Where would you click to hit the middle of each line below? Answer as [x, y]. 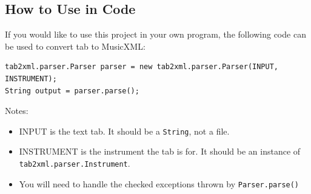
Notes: [17, 111]
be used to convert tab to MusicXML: [75, 46]
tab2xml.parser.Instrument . [75, 163]
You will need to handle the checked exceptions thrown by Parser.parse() [159, 183]
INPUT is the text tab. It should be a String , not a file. [124, 131]
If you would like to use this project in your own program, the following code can [155, 34]
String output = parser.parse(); [72, 91]
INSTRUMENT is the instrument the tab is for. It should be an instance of [160, 151]
